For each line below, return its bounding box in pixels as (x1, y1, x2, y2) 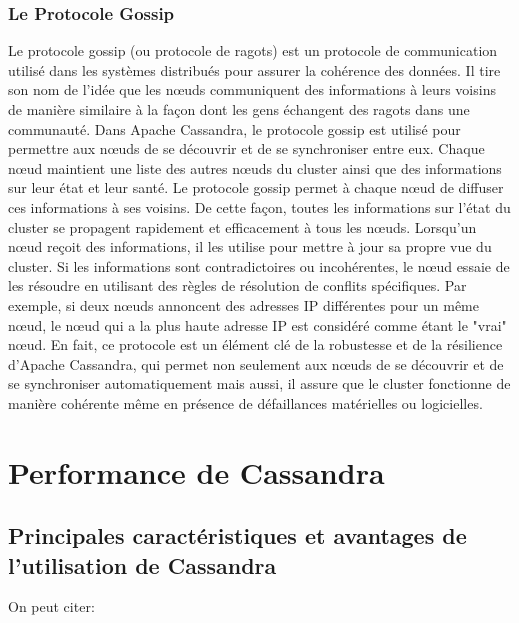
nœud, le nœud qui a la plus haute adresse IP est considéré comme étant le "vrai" (8, 314, 507, 335)
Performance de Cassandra (8, 451, 385, 492)
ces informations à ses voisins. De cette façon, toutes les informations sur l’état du (8, 196, 511, 217)
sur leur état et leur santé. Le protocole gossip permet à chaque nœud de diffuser (8, 177, 504, 198)
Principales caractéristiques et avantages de (8, 520, 467, 551)
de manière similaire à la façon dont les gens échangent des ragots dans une (8, 99, 470, 119)
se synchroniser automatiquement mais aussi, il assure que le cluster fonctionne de (8, 373, 511, 394)
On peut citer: (8, 596, 95, 617)
